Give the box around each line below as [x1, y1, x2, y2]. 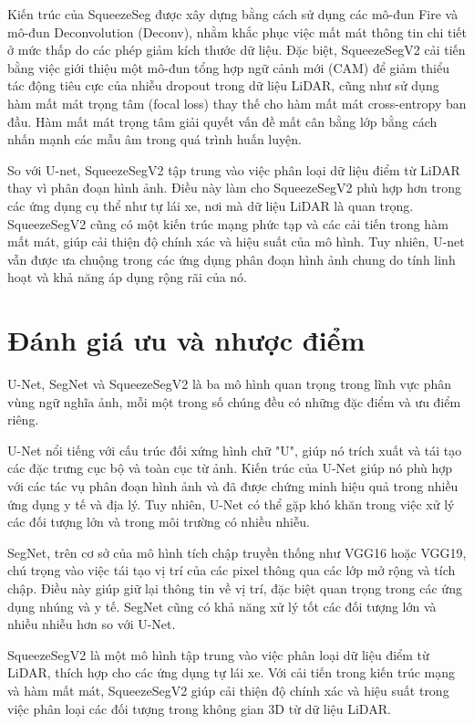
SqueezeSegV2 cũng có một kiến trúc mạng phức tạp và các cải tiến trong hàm [7, 214, 448, 233]
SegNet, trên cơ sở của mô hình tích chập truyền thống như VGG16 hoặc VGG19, [7, 542, 467, 561]
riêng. [7, 410, 39, 429]
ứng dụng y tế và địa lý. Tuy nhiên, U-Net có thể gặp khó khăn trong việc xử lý [7, 494, 455, 513]
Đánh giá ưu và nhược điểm [7, 321, 366, 359]
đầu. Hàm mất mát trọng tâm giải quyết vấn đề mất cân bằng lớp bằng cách [7, 111, 438, 131]
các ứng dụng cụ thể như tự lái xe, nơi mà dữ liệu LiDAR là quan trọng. [7, 195, 414, 215]
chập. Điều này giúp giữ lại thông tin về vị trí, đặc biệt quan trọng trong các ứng [7, 578, 462, 597]
